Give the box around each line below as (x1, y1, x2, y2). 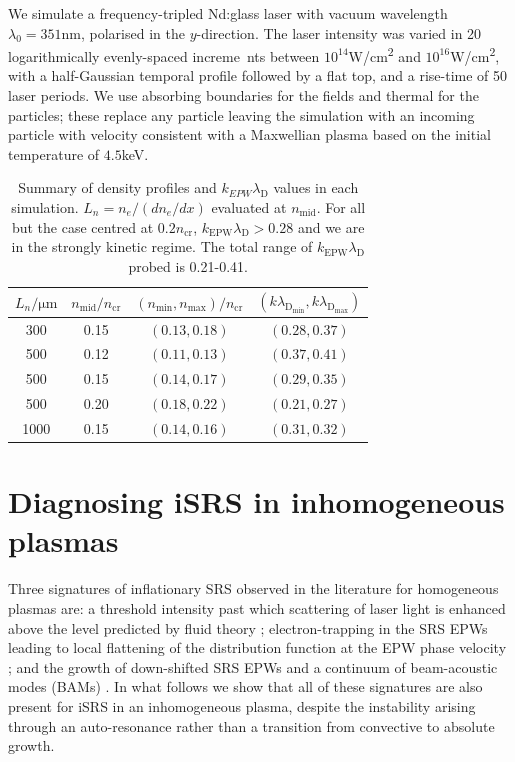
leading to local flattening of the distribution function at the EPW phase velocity (8, 637, 507, 658)
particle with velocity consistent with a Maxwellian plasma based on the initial (8, 124, 491, 145)
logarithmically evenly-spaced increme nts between (8, 45, 320, 66)
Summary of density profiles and (18, 177, 217, 198)
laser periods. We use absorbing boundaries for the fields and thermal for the (8, 85, 479, 106)
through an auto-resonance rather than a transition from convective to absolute (8, 715, 495, 736)
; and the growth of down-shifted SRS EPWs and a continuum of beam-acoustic (8, 656, 498, 677)
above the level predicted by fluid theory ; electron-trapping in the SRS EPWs (8, 617, 488, 638)
